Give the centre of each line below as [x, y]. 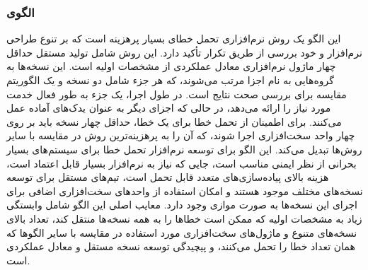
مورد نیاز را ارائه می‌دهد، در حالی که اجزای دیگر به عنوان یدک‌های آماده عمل [169, 108]
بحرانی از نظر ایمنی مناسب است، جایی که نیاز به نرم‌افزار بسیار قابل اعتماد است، [182, 163]
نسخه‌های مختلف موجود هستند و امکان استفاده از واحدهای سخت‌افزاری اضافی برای [185, 190]
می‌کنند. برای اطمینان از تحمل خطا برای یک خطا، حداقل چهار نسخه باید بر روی [174, 121]
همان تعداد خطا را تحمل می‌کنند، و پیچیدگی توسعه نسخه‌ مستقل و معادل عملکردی [181, 246]
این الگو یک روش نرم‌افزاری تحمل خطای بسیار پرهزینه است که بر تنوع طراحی [174, 39]
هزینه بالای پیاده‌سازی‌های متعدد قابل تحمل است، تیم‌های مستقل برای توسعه [168, 177]
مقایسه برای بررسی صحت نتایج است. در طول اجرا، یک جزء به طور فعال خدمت [177, 94]
